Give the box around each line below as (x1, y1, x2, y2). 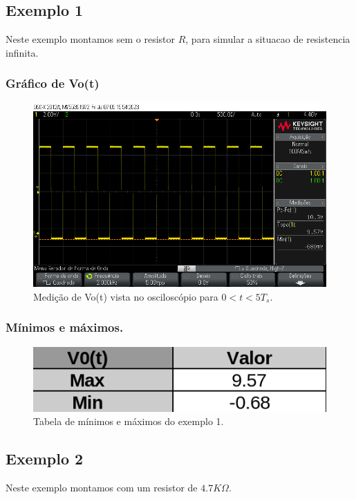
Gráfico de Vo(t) (6, 75, 100, 92)
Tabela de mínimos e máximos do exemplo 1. (33, 414, 224, 429)
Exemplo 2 (6, 448, 84, 469)
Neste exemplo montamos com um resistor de (6, 480, 198, 494)
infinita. (6, 45, 39, 59)
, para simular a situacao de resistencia (185, 32, 350, 46)
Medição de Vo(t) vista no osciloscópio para (33, 289, 218, 303)
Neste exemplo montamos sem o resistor (6, 32, 175, 46)
